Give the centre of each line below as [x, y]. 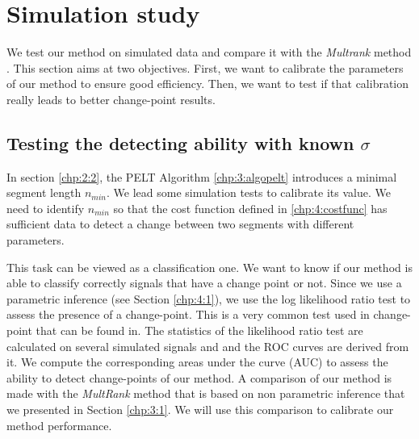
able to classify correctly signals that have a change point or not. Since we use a [204, 283]
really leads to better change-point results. [111, 99]
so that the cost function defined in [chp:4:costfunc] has [250, 208]
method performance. [59, 425]
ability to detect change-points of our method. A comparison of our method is [199, 377]
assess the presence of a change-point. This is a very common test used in [188, 314]
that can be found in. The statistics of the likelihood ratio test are [199, 330]
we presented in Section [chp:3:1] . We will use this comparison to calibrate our [200, 410]
